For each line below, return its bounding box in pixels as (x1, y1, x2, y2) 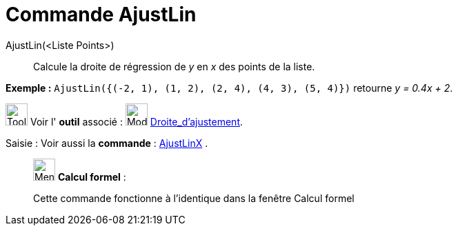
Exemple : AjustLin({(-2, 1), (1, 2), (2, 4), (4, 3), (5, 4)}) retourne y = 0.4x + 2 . (6, 81, 453, 94)
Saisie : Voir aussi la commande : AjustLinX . (6, 137, 208, 149)
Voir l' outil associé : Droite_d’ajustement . (30, 115, 243, 128)
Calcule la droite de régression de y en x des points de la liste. (33, 60, 315, 72)
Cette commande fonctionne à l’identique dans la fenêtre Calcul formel (33, 192, 355, 204)
